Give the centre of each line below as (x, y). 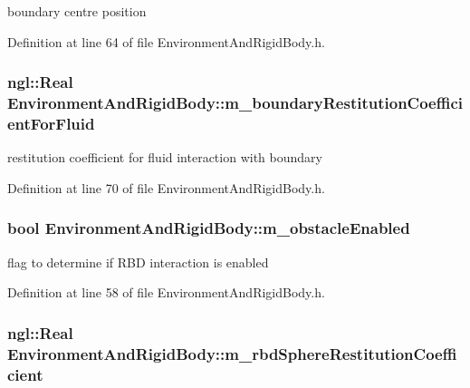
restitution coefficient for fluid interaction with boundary (165, 157)
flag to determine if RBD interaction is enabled (138, 262)
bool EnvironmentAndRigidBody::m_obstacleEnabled (209, 228)
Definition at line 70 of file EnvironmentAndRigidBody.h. (166, 187)
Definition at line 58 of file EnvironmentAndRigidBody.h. (166, 292)
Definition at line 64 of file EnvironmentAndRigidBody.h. (166, 41)
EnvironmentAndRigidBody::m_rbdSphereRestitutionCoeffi (232, 353)
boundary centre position (77, 11)
